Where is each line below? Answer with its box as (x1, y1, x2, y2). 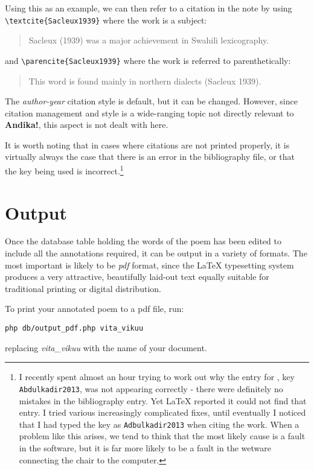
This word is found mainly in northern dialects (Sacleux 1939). (28, 74, 261, 87)
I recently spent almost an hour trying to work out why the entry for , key (19, 370, 295, 383)
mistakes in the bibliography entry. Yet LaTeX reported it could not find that (19, 394, 307, 407)
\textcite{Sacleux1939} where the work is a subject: (5, 13, 207, 26)
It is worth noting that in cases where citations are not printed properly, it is (5, 138, 290, 151)
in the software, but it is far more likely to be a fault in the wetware (19, 441, 271, 454)
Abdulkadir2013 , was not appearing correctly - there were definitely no (19, 382, 283, 395)
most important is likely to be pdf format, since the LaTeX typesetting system (5, 258, 294, 271)
